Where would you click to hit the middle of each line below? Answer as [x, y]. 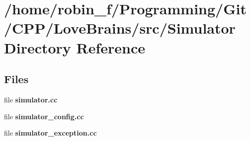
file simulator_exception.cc [50, 133]
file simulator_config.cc [44, 116]
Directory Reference [75, 47]
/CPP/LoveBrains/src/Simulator [120, 28]
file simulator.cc [31, 99]
